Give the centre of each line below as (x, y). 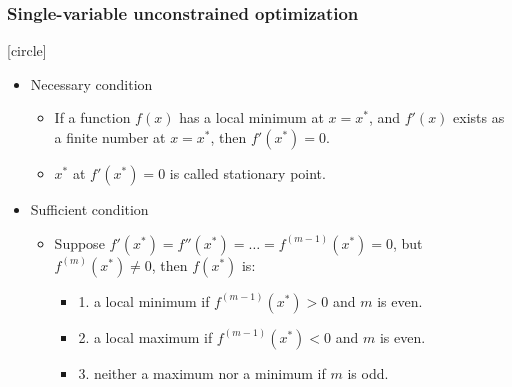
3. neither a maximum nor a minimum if (202, 372)
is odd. (368, 372)
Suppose (79, 242)
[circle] (27, 50)
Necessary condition (91, 83)
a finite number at (110, 137)
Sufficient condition (89, 209)
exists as (479, 117)
